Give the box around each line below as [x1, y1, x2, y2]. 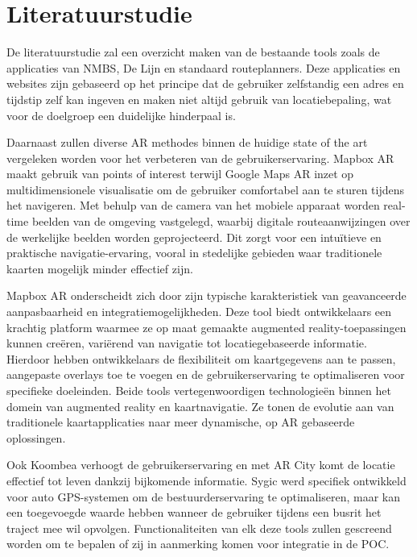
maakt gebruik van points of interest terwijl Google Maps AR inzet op [6, 165, 354, 182]
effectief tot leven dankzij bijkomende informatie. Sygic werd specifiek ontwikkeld [6, 472, 407, 488]
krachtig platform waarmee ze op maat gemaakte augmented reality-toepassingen [6, 318, 407, 335]
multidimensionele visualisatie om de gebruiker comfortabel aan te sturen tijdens [6, 181, 405, 197]
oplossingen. [6, 429, 66, 446]
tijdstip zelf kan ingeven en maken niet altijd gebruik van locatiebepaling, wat [6, 90, 392, 107]
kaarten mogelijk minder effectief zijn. [6, 260, 193, 276]
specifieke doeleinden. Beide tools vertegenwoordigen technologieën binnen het [6, 382, 391, 398]
